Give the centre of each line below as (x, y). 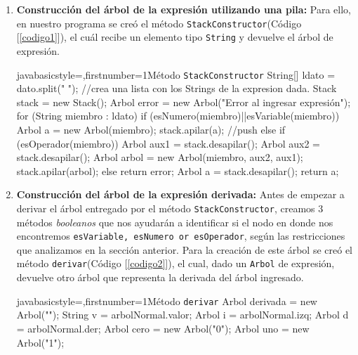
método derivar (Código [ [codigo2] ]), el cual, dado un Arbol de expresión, (175, 263)
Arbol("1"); (40, 342)
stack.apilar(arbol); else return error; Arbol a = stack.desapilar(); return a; (178, 170)
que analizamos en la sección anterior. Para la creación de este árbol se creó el (185, 249)
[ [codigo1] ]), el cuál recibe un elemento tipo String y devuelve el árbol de (175, 37)
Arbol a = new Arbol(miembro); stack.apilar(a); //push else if (151, 129)
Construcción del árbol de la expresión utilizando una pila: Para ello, (184, 9)
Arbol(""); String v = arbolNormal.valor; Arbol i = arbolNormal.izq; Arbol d (183, 315)
